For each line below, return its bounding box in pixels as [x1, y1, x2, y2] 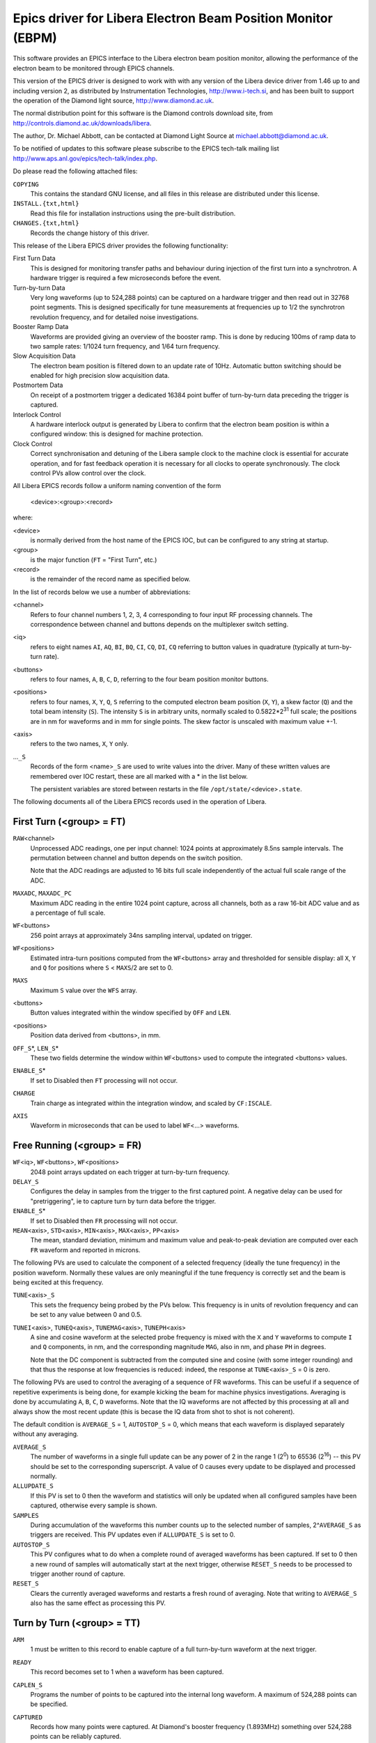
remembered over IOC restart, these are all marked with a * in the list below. [30, 772, 249, 780]
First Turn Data [13, 254, 56, 263]
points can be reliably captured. [30, 1733, 122, 1741]
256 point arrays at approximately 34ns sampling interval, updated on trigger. [30, 931, 253, 939]
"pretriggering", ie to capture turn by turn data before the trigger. [30, 1196, 217, 1205]
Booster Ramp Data [13, 323, 69, 331]
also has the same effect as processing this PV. [30, 1599, 166, 1607]
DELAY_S [13, 1178, 40, 1186]
